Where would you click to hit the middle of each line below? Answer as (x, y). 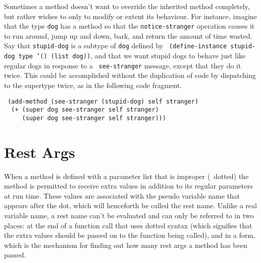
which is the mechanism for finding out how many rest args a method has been (126, 245)
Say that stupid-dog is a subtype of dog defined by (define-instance (115, 46)
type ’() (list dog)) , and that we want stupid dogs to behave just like (132, 56)
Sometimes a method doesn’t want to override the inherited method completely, (127, 6)
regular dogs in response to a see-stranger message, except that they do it (123, 65)
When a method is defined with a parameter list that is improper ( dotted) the (126, 176)
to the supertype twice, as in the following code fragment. (93, 85)
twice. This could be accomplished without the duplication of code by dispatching (130, 75)
